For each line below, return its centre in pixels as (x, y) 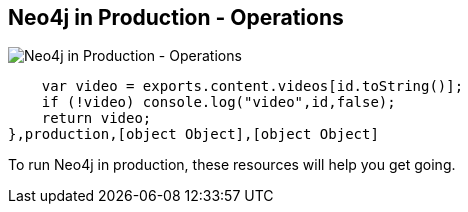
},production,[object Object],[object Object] (193, 134)
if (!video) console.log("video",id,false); (218, 102)
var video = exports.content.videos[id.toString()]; (252, 86)
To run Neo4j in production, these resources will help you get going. (232, 165)
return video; (96, 118)
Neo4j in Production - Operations (176, 17)
